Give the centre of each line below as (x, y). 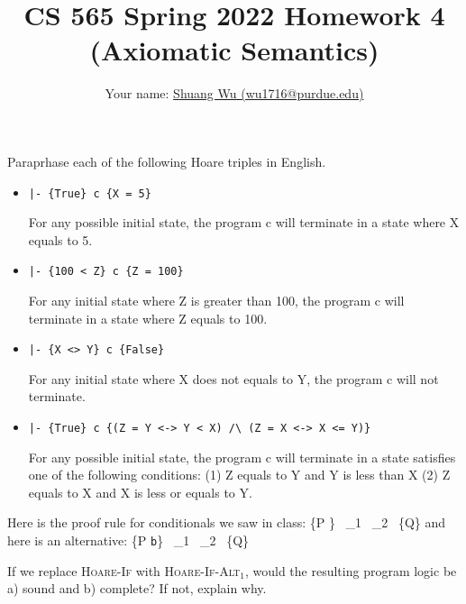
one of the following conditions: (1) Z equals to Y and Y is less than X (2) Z (239, 475)
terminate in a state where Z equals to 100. (148, 318)
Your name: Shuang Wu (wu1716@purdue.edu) (234, 93)
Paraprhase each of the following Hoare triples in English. (167, 161)
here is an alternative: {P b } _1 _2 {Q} (128, 540)
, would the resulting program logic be (351, 570)
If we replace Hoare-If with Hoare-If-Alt (124, 570)
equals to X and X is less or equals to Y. (140, 492)
